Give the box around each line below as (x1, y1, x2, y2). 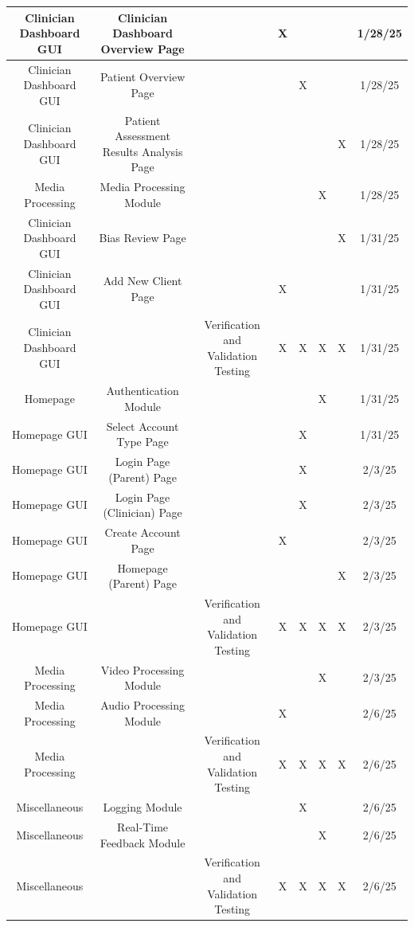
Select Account (106, 417, 179, 434)
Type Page (116, 433, 169, 450)
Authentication (106, 382, 179, 399)
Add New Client (103, 272, 182, 289)
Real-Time (117, 818, 169, 835)
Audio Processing (100, 697, 185, 713)
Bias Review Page (99, 229, 186, 246)
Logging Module (103, 799, 182, 816)
